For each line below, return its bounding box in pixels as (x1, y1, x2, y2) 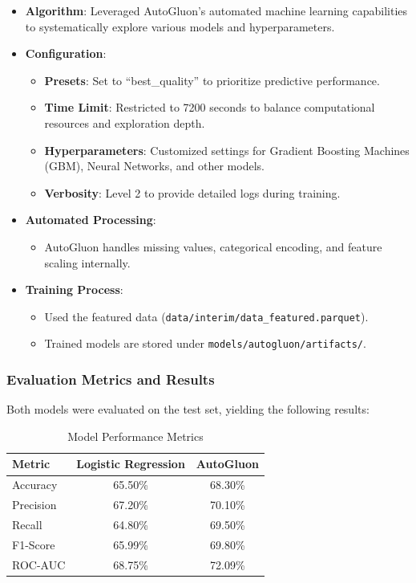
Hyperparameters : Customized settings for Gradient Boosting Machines (44, 141, 410, 158)
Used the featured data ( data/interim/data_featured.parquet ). (44, 308, 369, 324)
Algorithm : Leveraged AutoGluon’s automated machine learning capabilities (25, 2, 408, 18)
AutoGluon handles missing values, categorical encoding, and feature (44, 238, 382, 255)
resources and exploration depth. (44, 114, 205, 131)
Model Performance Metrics (67, 427, 204, 444)
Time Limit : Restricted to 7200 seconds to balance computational (44, 99, 375, 116)
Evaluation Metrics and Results (6, 369, 215, 389)
